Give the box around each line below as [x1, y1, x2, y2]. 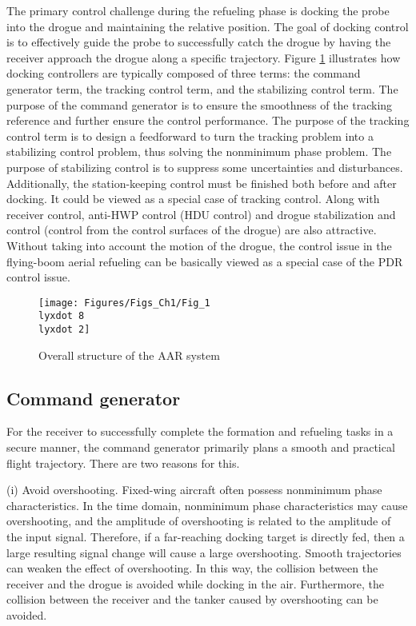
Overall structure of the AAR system [38, 346, 220, 363]
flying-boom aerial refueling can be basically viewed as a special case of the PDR [6, 253, 403, 269]
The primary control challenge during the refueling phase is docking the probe [6, 2, 390, 18]
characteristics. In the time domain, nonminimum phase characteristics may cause [6, 496, 408, 513]
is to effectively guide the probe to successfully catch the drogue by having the [6, 34, 391, 50]
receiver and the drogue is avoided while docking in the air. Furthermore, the [6, 575, 384, 592]
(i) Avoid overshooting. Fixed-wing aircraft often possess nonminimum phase [6, 481, 382, 498]
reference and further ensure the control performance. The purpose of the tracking [6, 112, 410, 129]
